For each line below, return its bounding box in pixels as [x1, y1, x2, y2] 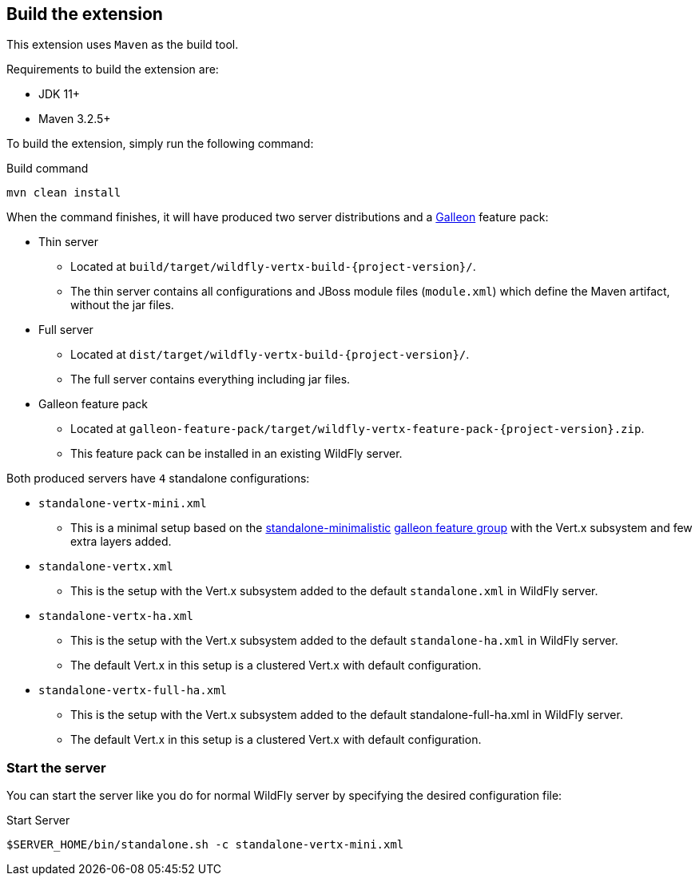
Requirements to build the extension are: [6, 62, 219, 77]
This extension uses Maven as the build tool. [6, 38, 239, 52]
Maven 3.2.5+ [38, 112, 111, 126]
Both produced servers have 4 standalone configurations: [6, 471, 310, 486]
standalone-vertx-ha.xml [38, 610, 193, 623]
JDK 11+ [38, 87, 81, 101]
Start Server [6, 813, 70, 828]
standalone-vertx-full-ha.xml [38, 684, 228, 697]
